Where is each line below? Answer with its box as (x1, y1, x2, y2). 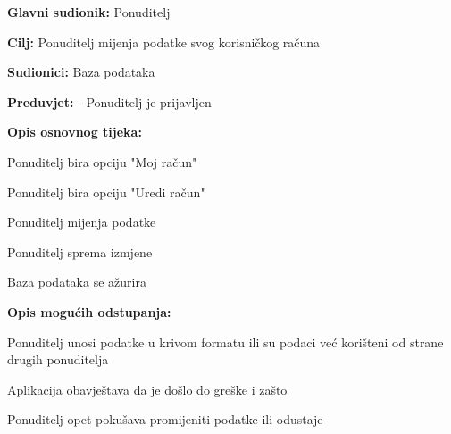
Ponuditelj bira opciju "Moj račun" (7, 152, 197, 171)
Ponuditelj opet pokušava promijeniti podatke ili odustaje (7, 410, 323, 429)
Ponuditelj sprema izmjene (7, 242, 153, 261)
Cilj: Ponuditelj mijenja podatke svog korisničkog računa (7, 32, 321, 51)
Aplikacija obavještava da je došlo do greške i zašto (7, 380, 288, 398)
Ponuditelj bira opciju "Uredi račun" (7, 182, 205, 201)
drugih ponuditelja (7, 350, 109, 369)
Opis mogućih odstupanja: (7, 302, 171, 321)
